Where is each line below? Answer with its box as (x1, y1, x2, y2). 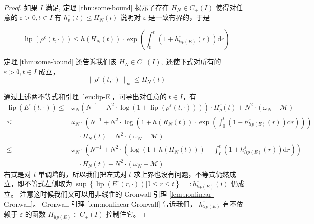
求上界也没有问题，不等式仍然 (133, 169, 229, 179)
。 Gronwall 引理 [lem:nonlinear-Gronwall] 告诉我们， (33, 198, 197, 208)
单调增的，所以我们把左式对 (38, 169, 127, 179)
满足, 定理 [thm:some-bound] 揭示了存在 (45, 2, 169, 12)
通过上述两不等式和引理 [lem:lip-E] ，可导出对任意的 (4, 91, 166, 101)
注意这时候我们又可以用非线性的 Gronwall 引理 (19, 189, 167, 199)
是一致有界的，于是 (148, 12, 210, 22)
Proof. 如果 (4, 2, 38, 12)
